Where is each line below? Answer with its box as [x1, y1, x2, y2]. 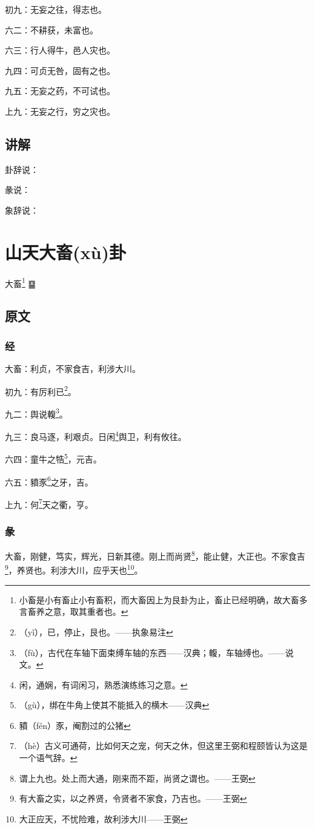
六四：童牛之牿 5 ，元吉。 [5, 451, 102, 465]
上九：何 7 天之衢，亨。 [5, 496, 93, 510]
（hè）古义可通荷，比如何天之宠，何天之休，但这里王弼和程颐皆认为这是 [19, 739, 308, 752]
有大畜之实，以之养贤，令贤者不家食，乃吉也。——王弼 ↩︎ [19, 792, 247, 805]
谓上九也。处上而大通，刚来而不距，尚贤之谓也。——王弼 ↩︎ [19, 771, 256, 784]
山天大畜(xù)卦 [5, 239, 126, 264]
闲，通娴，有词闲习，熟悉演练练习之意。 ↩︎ [19, 678, 188, 691]
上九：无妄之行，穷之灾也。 [5, 104, 115, 117]
